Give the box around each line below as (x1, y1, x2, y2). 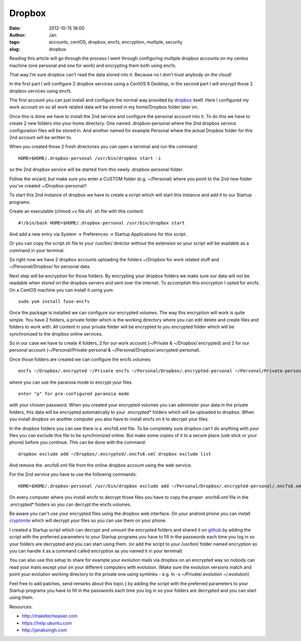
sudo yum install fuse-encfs (18, 299, 90, 304)
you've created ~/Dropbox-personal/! (9, 182, 87, 188)
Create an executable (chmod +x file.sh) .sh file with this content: (9, 208, 144, 215)
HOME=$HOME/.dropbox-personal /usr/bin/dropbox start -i (18, 155, 162, 161)
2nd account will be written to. (9, 135, 72, 141)
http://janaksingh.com (22, 627, 67, 633)
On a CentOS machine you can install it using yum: (9, 287, 114, 293)
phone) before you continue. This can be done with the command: (9, 440, 146, 446)
